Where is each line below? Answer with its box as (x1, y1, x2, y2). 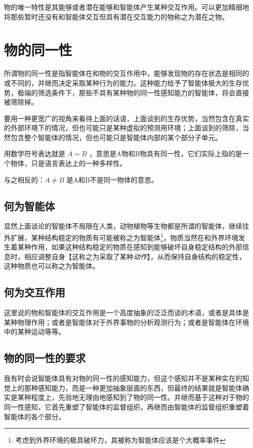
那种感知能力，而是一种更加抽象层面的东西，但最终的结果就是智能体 (24, 382, 242, 393)
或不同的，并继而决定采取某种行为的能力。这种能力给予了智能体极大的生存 (4, 77, 242, 88)
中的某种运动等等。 (4, 326, 65, 337)
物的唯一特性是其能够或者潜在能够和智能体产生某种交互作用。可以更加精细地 (4, 2, 249, 12)
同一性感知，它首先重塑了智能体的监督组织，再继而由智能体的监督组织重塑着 (4, 402, 249, 412)
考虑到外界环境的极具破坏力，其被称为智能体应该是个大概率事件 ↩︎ (15, 435, 226, 445)
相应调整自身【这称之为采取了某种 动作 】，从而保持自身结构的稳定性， (24, 251, 246, 261)
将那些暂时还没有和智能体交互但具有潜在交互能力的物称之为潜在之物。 (4, 11, 229, 21)
